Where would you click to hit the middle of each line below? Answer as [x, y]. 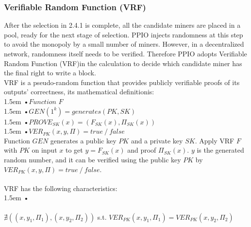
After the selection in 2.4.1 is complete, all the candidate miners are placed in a [122, 25]
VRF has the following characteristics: [61, 188]
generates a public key [83, 140]
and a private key [157, 140]
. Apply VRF [215, 140]
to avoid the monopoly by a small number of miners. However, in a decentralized [124, 44]
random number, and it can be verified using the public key [92, 159]
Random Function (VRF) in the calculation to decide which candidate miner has [123, 63]
